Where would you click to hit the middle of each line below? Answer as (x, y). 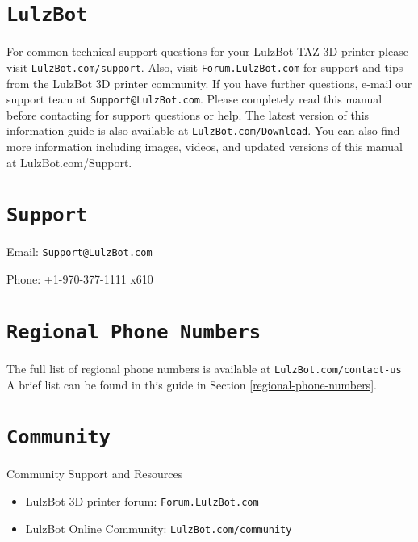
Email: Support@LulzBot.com (79, 252)
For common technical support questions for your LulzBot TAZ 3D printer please (207, 51)
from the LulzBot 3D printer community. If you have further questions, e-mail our (209, 83)
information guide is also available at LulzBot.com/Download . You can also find (203, 130)
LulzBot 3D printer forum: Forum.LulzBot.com (142, 501)
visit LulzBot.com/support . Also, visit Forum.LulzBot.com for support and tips (205, 67)
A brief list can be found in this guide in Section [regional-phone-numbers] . (192, 384)
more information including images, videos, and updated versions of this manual (205, 146)
